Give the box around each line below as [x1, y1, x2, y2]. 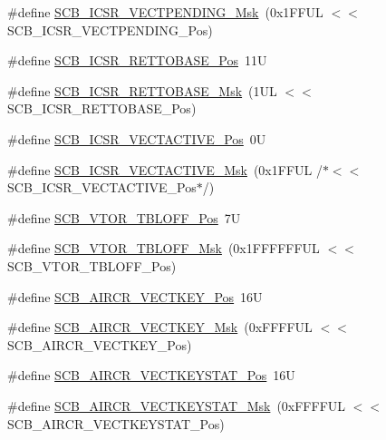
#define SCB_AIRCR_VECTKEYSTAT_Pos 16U [7, 366, 295, 385]
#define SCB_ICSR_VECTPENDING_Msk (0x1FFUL [7, 3, 323, 21]
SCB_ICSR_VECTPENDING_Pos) [7, 20, 213, 39]
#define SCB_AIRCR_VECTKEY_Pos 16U [7, 287, 263, 306]
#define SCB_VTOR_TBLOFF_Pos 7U [7, 208, 241, 227]
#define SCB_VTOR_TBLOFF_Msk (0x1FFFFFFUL [7, 239, 320, 258]
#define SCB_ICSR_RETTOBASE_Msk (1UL [7, 81, 277, 100]
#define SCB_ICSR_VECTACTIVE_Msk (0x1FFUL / [7, 160, 323, 179]
